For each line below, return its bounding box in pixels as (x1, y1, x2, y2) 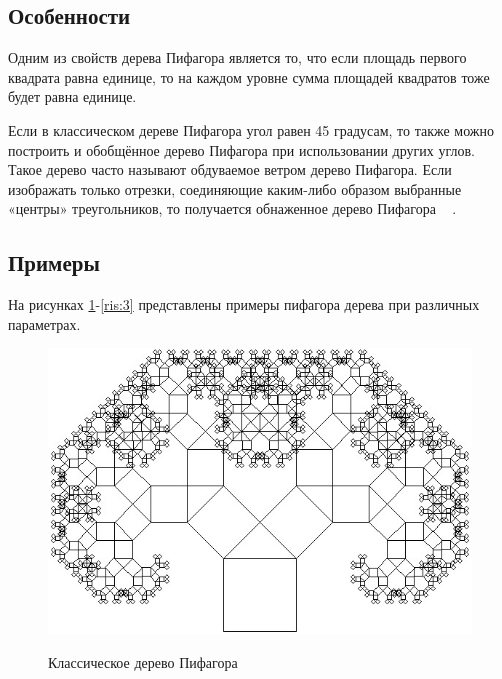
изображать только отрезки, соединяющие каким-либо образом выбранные (8, 178, 462, 199)
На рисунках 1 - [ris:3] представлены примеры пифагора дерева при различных (8, 294, 480, 315)
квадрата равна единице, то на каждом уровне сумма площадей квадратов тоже (8, 66, 490, 87)
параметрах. (8, 313, 81, 334)
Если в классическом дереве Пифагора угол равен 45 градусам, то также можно (8, 119, 495, 140)
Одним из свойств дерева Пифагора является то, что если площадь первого (8, 47, 467, 68)
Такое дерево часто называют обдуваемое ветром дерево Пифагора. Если (8, 159, 452, 180)
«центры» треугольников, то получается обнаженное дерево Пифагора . (8, 198, 457, 219)
